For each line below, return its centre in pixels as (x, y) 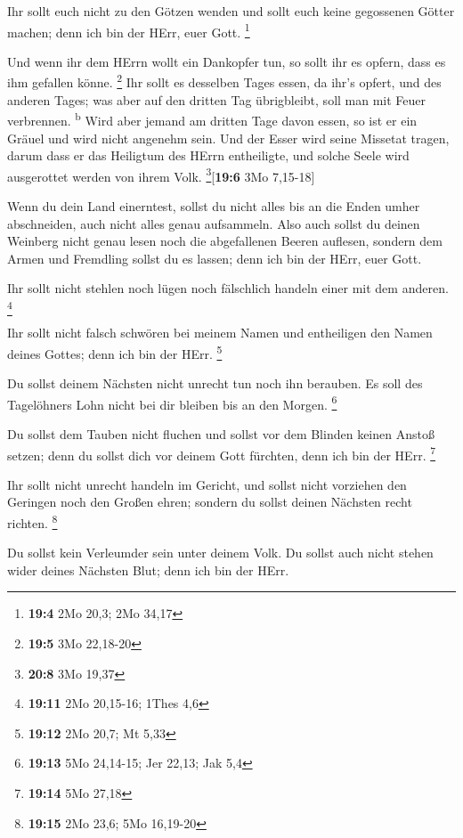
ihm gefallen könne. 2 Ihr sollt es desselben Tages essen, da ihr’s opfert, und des (224, 81)
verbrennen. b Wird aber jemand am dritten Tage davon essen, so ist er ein (212, 119)
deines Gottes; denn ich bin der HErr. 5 (115, 352)
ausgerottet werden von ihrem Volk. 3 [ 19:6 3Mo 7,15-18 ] (161, 175)
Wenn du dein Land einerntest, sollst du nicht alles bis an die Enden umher (214, 205)
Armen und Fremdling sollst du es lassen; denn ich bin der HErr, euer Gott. (215, 258)
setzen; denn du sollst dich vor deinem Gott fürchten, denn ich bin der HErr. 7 (222, 453)
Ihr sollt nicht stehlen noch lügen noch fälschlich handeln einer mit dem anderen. (228, 288)
